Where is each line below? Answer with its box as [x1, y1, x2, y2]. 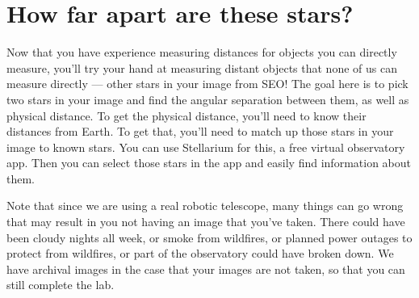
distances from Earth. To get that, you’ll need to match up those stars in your [6, 123, 394, 140]
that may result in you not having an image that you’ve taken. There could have [6, 213, 405, 230]
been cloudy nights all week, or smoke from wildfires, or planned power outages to [6, 229, 413, 246]
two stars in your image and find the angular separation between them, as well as [6, 90, 409, 107]
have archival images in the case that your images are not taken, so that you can [6, 260, 405, 277]
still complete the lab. [6, 276, 115, 293]
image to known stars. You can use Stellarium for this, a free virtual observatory [6, 138, 405, 155]
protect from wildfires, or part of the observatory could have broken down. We [6, 245, 394, 262]
